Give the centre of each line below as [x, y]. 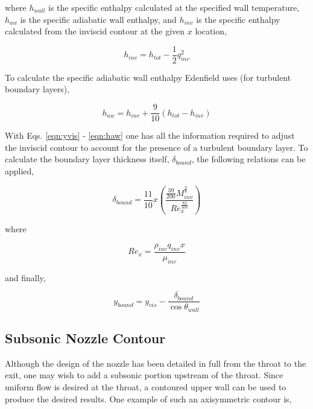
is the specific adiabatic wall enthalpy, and [98, 19]
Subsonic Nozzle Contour [85, 338]
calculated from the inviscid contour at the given [95, 31]
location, [211, 31]
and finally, [25, 277]
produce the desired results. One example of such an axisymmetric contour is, [148, 398]
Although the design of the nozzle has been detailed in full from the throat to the [156, 363]
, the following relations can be [248, 159]
